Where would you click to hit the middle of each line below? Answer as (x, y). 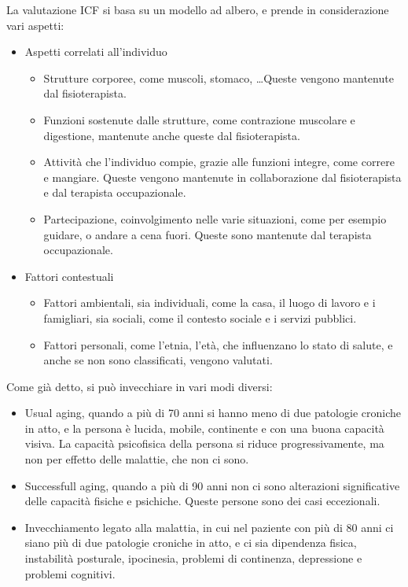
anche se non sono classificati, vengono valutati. (158, 360)
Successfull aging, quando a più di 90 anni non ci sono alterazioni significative (212, 485)
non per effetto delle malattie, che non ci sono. (137, 459)
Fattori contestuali (69, 276)
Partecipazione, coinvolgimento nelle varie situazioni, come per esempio (215, 218)
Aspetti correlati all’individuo (96, 52)
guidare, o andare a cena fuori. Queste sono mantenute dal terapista (208, 234)
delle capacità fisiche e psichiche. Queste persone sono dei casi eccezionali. (202, 501)
